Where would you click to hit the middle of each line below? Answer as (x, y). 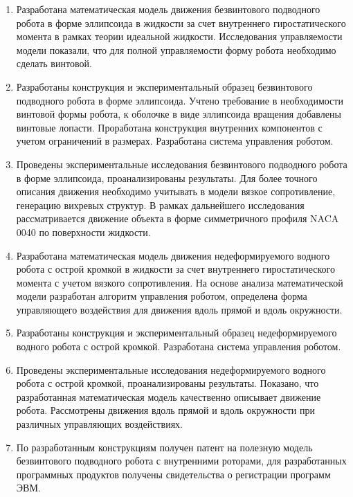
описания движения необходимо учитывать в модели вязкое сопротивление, (176, 191)
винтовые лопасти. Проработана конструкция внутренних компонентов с (169, 127)
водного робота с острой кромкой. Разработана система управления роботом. (179, 346)
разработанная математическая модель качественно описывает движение (169, 396)
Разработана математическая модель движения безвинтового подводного (168, 9)
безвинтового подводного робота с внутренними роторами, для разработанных (181, 461)
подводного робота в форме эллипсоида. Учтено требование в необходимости (180, 100)
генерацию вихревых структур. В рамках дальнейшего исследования (160, 205)
